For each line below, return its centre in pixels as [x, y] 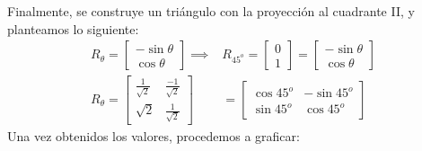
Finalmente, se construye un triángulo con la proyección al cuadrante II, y [211, 11]
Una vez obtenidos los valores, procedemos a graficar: [154, 135]
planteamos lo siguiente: [73, 28]
